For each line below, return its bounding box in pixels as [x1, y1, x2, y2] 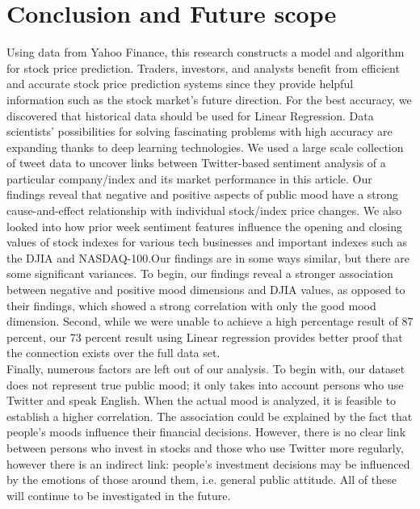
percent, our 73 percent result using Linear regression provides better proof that [6, 328, 403, 345]
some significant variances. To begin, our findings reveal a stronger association [6, 265, 393, 282]
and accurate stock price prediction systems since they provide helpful [6, 75, 354, 92]
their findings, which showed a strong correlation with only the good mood [6, 297, 376, 313]
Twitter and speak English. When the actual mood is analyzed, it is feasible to [6, 392, 397, 409]
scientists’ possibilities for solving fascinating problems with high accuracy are [6, 123, 393, 140]
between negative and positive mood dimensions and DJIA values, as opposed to [6, 281, 405, 298]
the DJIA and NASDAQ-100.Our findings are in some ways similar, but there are [6, 249, 409, 266]
